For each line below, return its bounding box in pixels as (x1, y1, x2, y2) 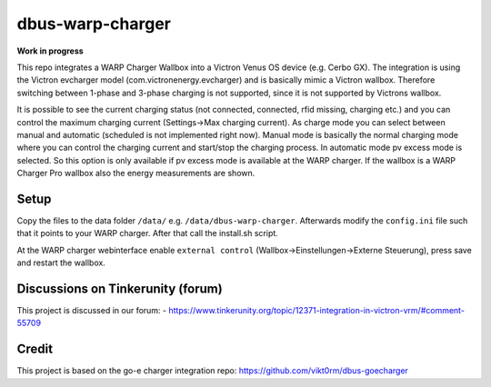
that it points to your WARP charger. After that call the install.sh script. (16, 228, 279, 239)
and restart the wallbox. (16, 257, 106, 268)
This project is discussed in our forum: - (16, 305, 167, 316)
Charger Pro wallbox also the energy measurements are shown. (16, 168, 256, 179)
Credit (16, 342, 54, 357)
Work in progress (16, 45, 84, 56)
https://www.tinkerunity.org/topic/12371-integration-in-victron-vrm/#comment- (168, 305, 466, 316)
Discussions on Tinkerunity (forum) (16, 281, 223, 296)
